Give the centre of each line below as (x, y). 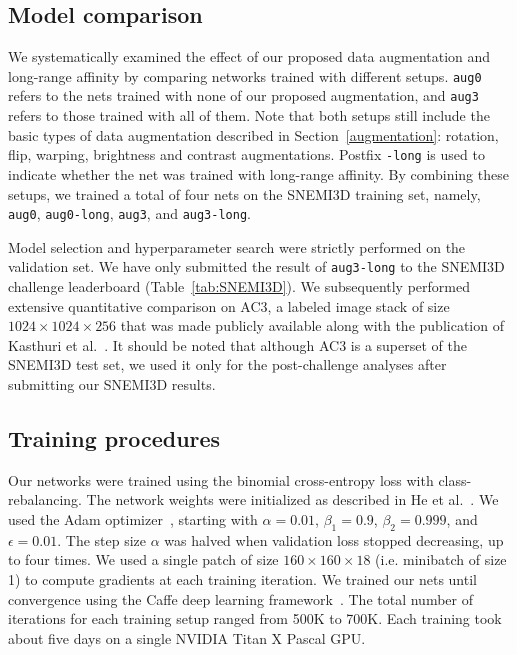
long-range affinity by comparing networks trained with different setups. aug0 (245, 75)
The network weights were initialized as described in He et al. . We (292, 499)
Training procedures (114, 438)
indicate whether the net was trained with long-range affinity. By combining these (258, 173)
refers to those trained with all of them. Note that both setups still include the (249, 115)
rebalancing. (45, 499)
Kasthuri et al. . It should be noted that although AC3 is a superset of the (237, 344)
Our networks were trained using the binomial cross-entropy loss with (221, 479)
